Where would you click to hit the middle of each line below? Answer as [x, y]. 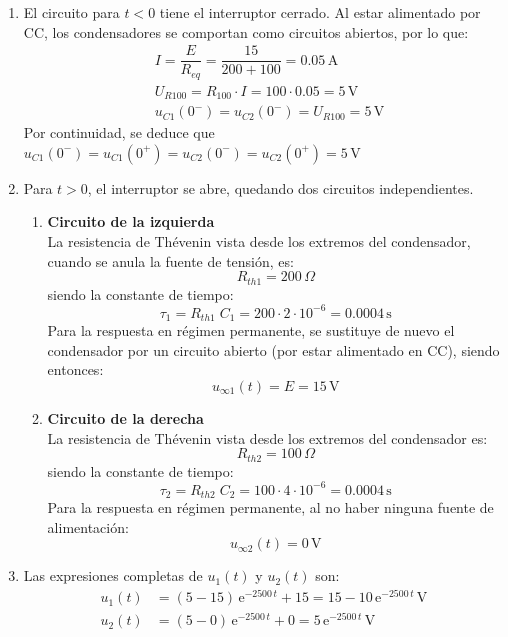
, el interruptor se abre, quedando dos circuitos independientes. [280, 187]
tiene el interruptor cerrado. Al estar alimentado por [320, 12]
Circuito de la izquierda [131, 221]
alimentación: [88, 526]
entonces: [75, 369]
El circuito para [71, 12]
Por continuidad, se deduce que [119, 132]
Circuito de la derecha [125, 418]
